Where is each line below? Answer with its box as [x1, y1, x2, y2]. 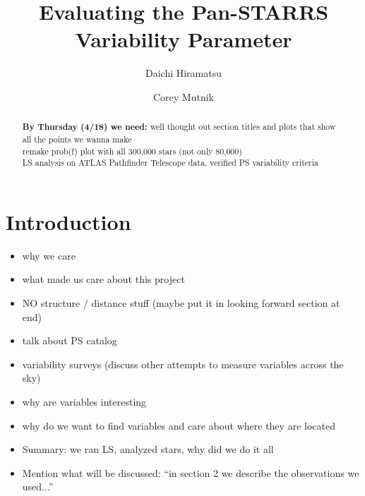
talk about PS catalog [22, 333, 117, 348]
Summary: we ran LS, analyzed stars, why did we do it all [22, 442, 274, 456]
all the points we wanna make [22, 133, 132, 145]
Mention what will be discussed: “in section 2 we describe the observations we [22, 465, 359, 480]
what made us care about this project [22, 272, 185, 286]
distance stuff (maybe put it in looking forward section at [91, 296, 340, 310]
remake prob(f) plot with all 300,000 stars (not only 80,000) [22, 145, 242, 157]
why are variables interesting [22, 394, 147, 409]
